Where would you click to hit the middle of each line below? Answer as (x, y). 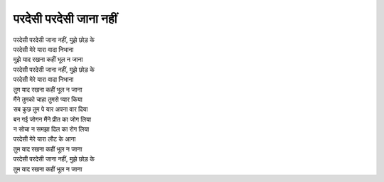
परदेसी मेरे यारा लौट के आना (44, 139)
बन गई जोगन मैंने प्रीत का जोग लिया (52, 119)
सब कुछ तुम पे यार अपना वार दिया (50, 109)
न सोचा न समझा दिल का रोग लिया (51, 129)
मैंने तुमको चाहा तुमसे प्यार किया (48, 99)
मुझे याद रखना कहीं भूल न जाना (48, 60)
